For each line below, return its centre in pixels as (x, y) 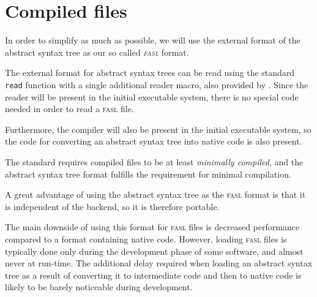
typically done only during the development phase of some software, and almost (154, 251)
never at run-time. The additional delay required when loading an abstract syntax (159, 263)
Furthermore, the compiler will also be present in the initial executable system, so (158, 129)
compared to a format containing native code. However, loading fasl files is (146, 239)
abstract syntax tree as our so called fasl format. (97, 52)
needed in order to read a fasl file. (69, 109)
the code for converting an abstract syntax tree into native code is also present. (154, 141)
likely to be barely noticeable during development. (99, 287)
